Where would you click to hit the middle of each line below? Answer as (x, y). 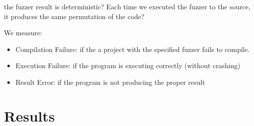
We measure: (23, 33)
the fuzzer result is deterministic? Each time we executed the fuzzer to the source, (127, 6)
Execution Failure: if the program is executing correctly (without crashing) (128, 65)
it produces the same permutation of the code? (74, 16)
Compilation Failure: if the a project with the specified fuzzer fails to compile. (133, 49)
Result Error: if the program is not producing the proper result (110, 82)
